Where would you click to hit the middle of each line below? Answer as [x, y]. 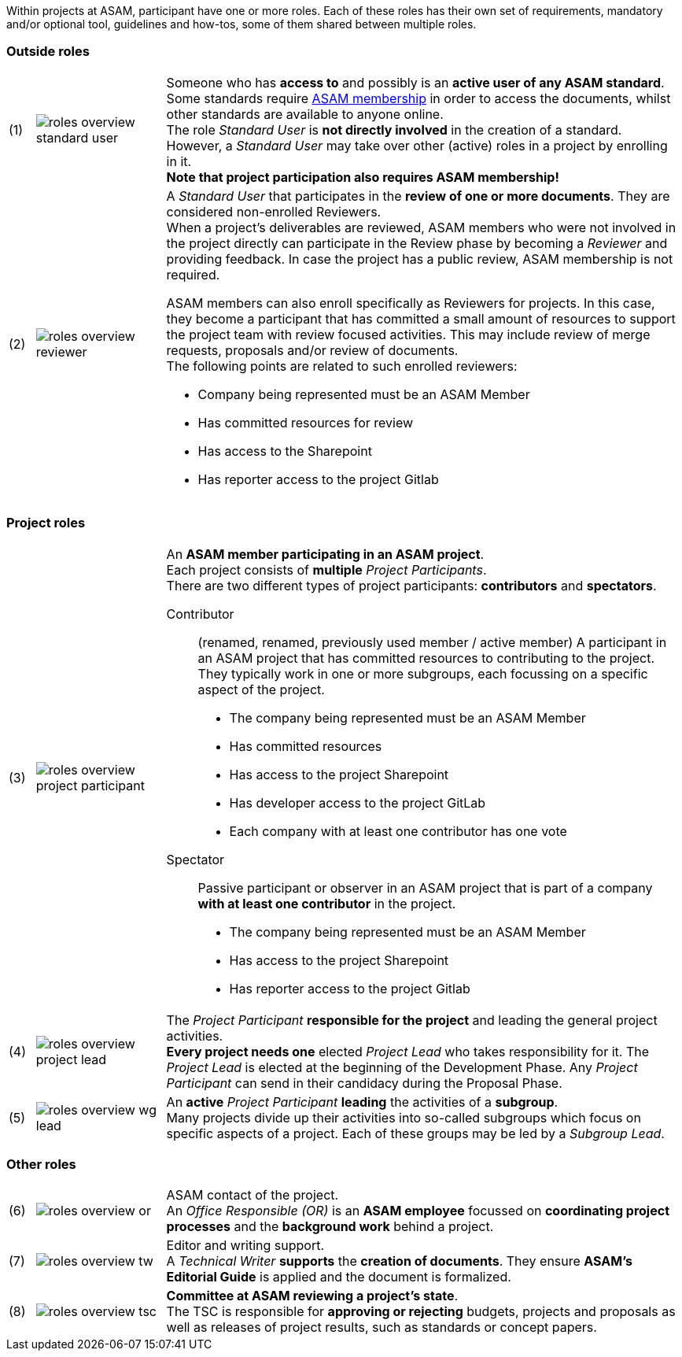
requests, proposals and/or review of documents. [312, 350]
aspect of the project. [261, 689]
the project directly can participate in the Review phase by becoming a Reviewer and [417, 243]
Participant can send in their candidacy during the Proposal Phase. [364, 1083]
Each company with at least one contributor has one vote [398, 831]
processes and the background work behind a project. [330, 1227]
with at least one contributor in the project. [327, 903]
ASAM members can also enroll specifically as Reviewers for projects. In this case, [411, 303]
